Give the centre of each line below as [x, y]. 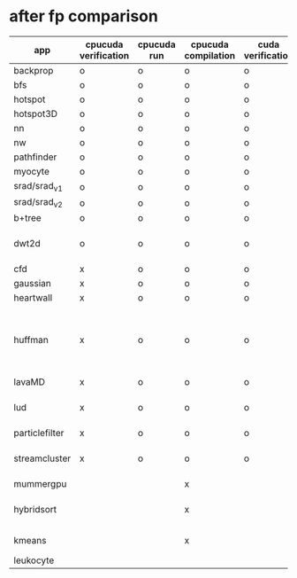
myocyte [32, 171]
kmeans [30, 541]
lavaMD [30, 382]
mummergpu [40, 484]
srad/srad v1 [38, 187]
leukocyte [34, 560]
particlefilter [39, 433]
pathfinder [35, 157]
